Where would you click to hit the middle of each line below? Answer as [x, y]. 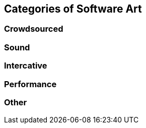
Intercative [26, 66]
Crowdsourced [34, 29]
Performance [30, 84]
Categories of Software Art [73, 9]
